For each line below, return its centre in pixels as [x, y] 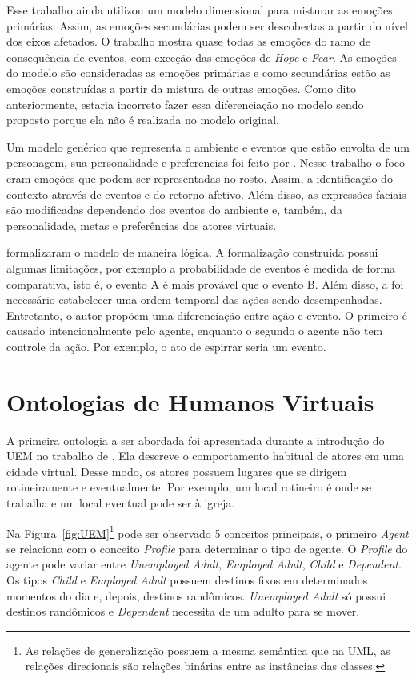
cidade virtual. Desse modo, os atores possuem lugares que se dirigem [177, 471]
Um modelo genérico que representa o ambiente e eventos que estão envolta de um [208, 146]
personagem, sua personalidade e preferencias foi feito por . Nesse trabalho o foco [206, 162]
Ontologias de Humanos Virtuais [190, 401]
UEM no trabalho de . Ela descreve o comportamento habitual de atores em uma [205, 456]
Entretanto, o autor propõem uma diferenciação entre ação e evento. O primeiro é [207, 315]
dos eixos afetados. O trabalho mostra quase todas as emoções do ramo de [188, 41]
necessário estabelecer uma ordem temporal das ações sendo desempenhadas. [194, 299]
